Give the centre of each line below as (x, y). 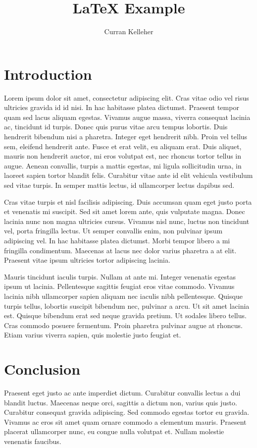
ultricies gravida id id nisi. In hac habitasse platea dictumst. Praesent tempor (122, 107)
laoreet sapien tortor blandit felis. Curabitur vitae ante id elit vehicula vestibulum (128, 175)
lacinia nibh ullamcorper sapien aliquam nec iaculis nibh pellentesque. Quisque (123, 296)
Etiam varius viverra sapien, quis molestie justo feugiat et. (93, 335)
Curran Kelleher (129, 31)
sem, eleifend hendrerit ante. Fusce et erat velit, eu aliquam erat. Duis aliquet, (123, 146)
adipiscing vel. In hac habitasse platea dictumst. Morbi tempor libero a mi (117, 240)
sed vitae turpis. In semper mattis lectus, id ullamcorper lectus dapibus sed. (119, 185)
